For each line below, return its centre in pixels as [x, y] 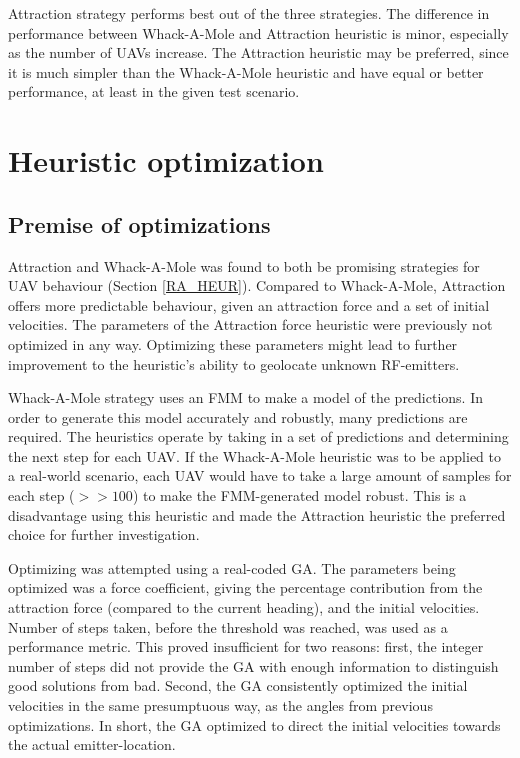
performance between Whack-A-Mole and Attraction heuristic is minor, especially [258, 32]
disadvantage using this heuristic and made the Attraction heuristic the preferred [257, 514]
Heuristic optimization [166, 160]
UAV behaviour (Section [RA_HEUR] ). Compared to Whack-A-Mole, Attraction [257, 285]
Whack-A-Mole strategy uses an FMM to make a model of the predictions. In [246, 397]
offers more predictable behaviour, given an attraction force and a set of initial [249, 304]
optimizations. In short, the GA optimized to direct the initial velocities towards [254, 724]
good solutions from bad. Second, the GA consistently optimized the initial [238, 685]
